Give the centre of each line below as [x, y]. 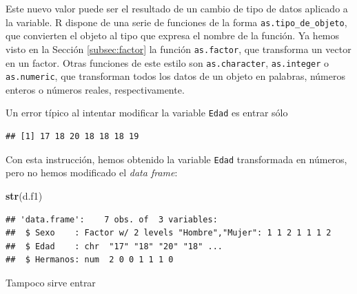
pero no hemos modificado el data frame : [92, 172]
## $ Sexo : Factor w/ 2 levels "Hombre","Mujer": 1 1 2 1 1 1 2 [169, 233]
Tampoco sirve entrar [51, 282]
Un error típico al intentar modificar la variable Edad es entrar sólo [147, 113]
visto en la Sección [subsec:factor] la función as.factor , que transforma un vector [178, 49]
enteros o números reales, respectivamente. [95, 89]
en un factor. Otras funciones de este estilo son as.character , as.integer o [167, 62]
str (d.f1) [24, 195]
